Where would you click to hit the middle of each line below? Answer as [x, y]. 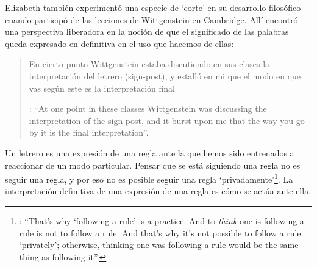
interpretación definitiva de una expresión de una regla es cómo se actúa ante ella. [158, 191]
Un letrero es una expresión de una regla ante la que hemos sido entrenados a [150, 152]
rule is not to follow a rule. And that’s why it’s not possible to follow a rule [160, 232]
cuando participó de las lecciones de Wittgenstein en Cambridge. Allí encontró [151, 19]
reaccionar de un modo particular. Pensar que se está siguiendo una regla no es [153, 165]
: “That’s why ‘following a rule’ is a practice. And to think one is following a [162, 220]
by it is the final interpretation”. [89, 132]
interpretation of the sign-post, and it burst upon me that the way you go [167, 120]
